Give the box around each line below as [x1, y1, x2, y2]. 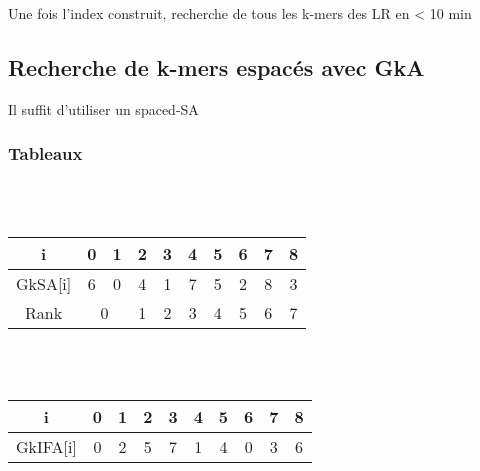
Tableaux [8, 141, 83, 166]
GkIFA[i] [16, 434, 77, 458]
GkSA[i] [16, 271, 72, 295]
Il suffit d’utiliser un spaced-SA [8, 98, 199, 119]
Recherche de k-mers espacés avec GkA [8, 51, 425, 82]
